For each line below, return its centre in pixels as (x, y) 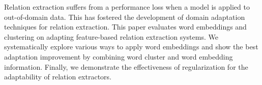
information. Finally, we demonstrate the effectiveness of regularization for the (126, 66)
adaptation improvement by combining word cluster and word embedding (119, 56)
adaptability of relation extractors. (58, 77)
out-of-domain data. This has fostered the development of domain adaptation (125, 17)
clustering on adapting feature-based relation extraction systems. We (111, 36)
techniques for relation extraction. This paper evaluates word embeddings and (125, 27)
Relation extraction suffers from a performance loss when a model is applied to (127, 7)
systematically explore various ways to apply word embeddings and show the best (131, 47)
